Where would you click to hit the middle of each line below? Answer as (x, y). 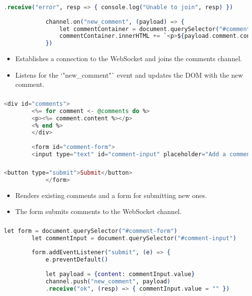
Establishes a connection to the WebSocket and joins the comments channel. (129, 58)
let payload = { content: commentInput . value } (120, 274)
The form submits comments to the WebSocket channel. (98, 211)
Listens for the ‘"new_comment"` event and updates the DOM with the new (129, 74)
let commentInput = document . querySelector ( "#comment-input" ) (134, 238)
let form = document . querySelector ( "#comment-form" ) (91, 231)
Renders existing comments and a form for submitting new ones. (111, 195)
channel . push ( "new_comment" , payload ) (108, 281)
